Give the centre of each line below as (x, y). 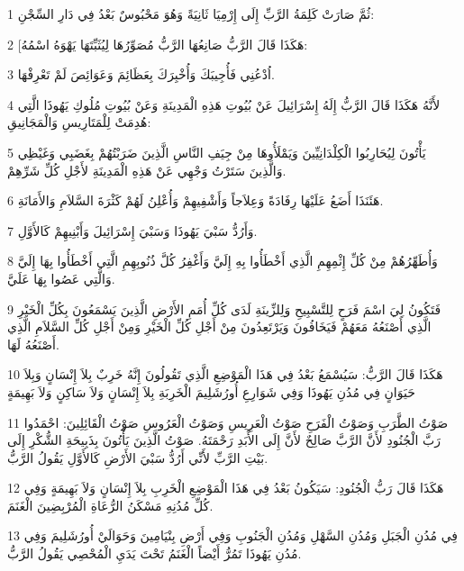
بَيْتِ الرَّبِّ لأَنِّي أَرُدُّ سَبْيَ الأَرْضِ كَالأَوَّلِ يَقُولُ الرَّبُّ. (138, 457)
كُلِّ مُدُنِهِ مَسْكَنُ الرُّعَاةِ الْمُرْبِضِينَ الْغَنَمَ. (110, 505)
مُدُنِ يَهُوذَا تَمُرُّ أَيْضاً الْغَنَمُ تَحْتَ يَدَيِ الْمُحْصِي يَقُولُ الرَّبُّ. (155, 553)
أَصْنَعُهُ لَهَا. (33, 344)
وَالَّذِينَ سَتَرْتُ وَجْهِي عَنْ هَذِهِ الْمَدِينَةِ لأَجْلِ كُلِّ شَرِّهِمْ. (147, 170)
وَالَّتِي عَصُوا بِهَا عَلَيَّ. (61, 278)
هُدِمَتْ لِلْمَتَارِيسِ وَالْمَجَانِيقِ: (79, 122)
